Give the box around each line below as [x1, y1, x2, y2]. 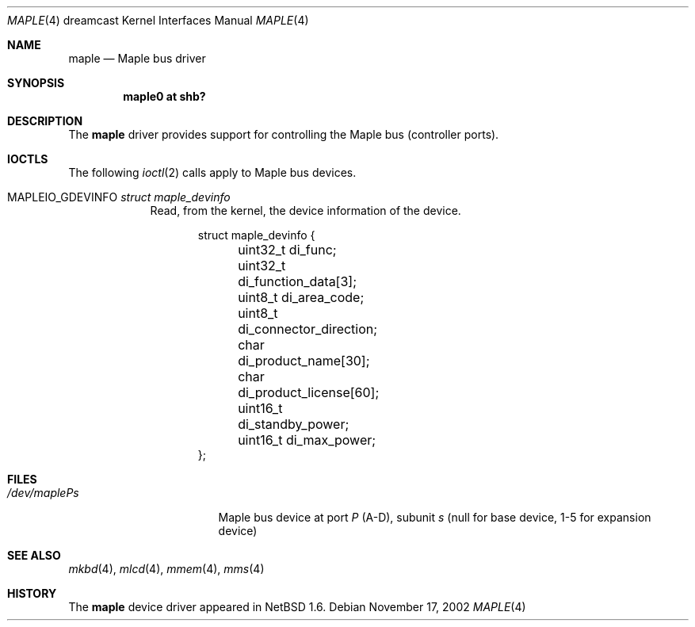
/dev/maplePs [7, 486, 79, 499]
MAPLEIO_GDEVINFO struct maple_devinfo [7, 190, 231, 204]
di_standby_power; [238, 416, 349, 432]
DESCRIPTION [7, 114, 83, 128]
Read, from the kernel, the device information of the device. [150, 204, 461, 217]
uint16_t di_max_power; [238, 432, 376, 448]
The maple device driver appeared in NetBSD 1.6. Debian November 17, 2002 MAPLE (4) [68, 600, 526, 614]
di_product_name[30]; [238, 353, 370, 369]
